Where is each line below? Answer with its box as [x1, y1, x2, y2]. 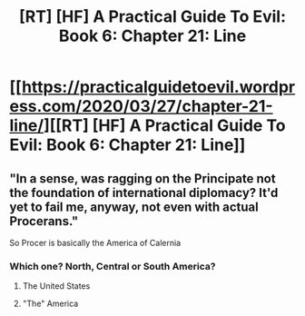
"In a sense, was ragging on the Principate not [9, 171, 276, 186]
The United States [22, 281, 91, 291]
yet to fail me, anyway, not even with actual [9, 199, 259, 214]
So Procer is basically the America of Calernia [9, 238, 182, 248]
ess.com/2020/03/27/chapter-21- [9, 96, 274, 117]
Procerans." [9, 213, 79, 229]
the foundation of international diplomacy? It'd [9, 184, 279, 201]
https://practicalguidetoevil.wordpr [21, 77, 296, 97]
